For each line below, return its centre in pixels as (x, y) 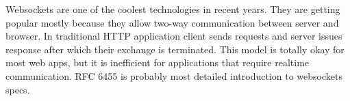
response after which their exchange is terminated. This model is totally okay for (175, 49)
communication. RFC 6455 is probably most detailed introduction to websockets (174, 75)
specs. (18, 89)
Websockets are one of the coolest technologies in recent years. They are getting (173, 9)
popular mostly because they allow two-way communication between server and (172, 22)
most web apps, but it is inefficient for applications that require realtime (158, 62)
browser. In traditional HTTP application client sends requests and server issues (174, 36)
